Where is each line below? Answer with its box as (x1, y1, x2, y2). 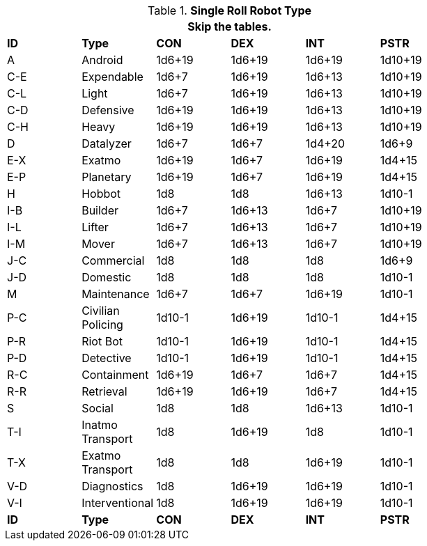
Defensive (81, 103, 134, 117)
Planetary (81, 170, 132, 184)
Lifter (81, 220, 109, 234)
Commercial (81, 253, 145, 267)
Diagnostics (81, 479, 143, 493)
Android (81, 53, 123, 67)
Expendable (81, 70, 143, 84)
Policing (81, 318, 123, 331)
